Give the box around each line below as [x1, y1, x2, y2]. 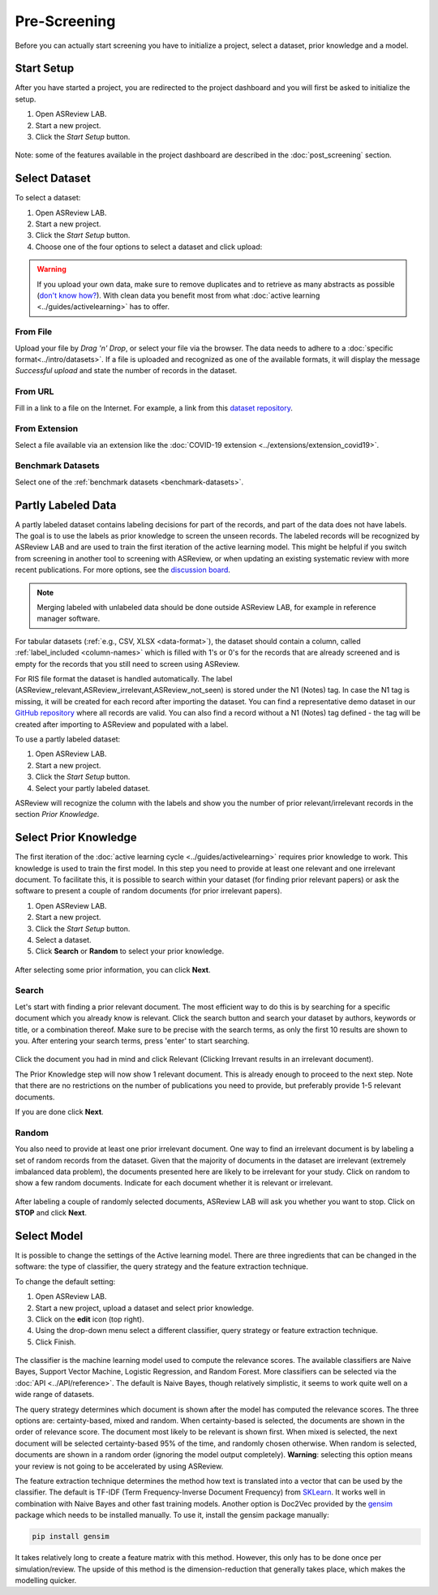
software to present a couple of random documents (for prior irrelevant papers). [15, 886, 283, 896]
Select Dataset [15, 171, 91, 186]
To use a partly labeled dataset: [15, 734, 121, 744]
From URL [15, 386, 54, 398]
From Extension [15, 423, 79, 434]
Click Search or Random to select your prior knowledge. [35, 946, 225, 957]
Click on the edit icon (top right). [35, 1314, 145, 1324]
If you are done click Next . [15, 1107, 105, 1116]
